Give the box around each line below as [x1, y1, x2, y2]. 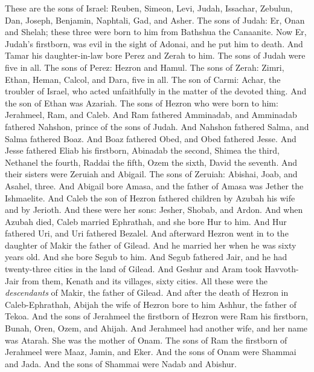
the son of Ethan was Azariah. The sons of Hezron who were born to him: [5, 96, 278, 109]
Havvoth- [264, 263, 299, 275]
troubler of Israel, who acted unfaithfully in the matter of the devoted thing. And [5, 85, 307, 97]
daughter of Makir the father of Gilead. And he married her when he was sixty [5, 238, 296, 251]
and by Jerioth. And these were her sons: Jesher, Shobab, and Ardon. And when [5, 203, 303, 216]
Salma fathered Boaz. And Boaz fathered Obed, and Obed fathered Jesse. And [5, 132, 296, 145]
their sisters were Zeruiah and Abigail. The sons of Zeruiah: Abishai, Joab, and [5, 168, 298, 180]
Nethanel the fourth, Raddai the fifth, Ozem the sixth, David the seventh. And [5, 155, 298, 168]
